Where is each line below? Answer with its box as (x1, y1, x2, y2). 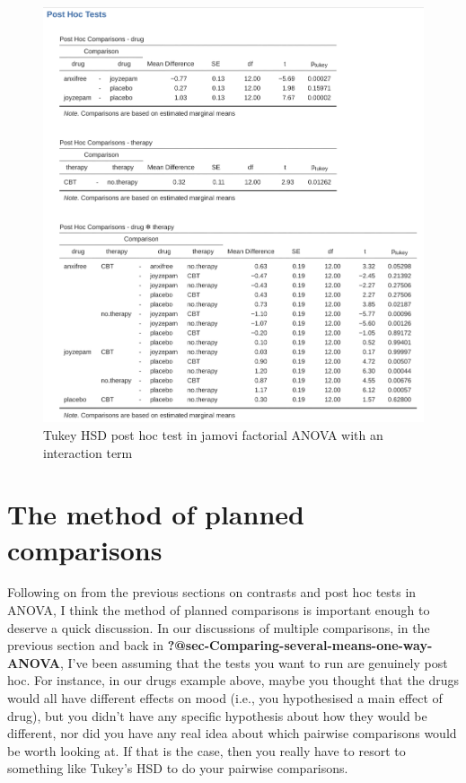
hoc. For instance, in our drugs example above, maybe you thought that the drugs (7, 671, 460, 690)
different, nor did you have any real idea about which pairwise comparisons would (7, 724, 457, 743)
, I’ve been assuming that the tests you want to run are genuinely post (59, 653, 448, 672)
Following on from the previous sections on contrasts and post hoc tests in (7, 583, 417, 602)
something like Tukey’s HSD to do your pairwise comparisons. (7, 759, 348, 778)
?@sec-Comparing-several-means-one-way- (167, 636, 433, 655)
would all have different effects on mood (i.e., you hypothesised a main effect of (7, 689, 443, 708)
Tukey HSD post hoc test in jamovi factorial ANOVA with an (43, 425, 383, 444)
